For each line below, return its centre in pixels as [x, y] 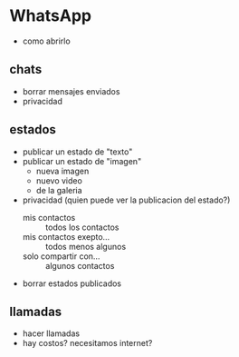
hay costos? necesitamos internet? [87, 343]
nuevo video [59, 180]
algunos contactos [80, 265]
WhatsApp [51, 16]
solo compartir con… [61, 256]
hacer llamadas [51, 333]
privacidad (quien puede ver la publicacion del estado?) [126, 200]
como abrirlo [46, 41]
